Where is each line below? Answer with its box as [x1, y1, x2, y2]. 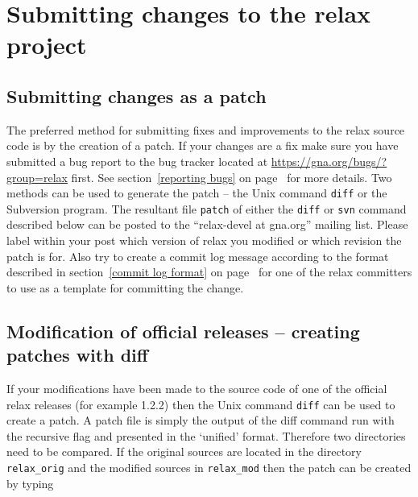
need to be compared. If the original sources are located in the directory [6, 443, 362, 460]
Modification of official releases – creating [6, 318, 360, 343]
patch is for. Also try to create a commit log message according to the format [6, 247, 389, 264]
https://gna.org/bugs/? [271, 152, 387, 169]
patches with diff [6, 342, 148, 367]
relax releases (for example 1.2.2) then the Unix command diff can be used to [6, 396, 395, 412]
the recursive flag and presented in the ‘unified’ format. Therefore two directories [6, 427, 406, 444]
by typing [6, 474, 54, 491]
